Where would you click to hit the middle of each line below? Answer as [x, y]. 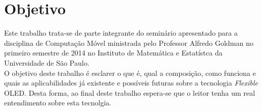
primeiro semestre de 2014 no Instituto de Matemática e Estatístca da [113, 53]
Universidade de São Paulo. [47, 62]
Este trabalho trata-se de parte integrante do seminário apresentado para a [121, 33]
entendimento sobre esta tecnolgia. [58, 103]
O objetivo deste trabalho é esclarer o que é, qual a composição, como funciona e [130, 73]
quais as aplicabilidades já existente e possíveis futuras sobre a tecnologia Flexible [131, 83]
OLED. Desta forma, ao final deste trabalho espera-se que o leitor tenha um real [130, 92]
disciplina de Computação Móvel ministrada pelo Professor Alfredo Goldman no [129, 43]
